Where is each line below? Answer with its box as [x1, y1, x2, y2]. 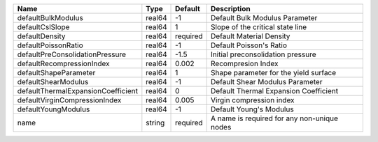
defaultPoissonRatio [17, 40, 83, 50]
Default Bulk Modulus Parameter [210, 13, 318, 22]
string [146, 118, 165, 127]
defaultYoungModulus [17, 104, 90, 114]
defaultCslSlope [17, 22, 70, 31]
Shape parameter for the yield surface [210, 68, 337, 77]
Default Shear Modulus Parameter [210, 77, 323, 86]
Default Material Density [210, 31, 290, 41]
